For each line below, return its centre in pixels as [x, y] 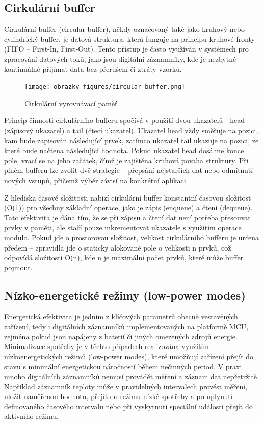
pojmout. [18, 267]
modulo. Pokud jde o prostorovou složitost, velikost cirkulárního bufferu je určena [132, 237]
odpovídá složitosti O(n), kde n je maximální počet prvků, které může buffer [124, 257]
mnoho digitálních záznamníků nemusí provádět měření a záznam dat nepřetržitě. [131, 376]
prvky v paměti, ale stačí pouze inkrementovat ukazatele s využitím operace [123, 227]
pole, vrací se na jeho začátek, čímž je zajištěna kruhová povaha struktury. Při [126, 160]
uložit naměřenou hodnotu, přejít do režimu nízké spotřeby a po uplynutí [119, 396]
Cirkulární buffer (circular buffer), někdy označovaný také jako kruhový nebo [125, 29]
